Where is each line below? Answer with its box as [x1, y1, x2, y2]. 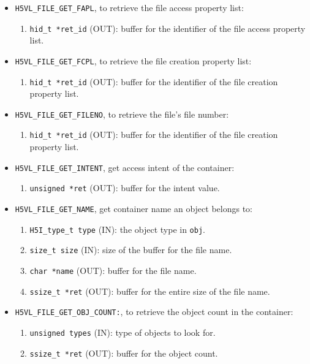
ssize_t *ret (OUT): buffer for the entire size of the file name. [29, 284, 270, 297]
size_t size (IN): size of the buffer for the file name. [29, 243, 232, 256]
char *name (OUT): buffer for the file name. [29, 264, 197, 276]
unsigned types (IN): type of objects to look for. [29, 325, 216, 338]
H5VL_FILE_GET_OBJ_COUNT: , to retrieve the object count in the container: [15, 305, 293, 318]
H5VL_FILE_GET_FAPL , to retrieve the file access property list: [15, 1, 244, 13]
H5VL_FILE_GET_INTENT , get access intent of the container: [15, 161, 235, 173]
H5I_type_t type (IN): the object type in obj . [29, 222, 205, 235]
